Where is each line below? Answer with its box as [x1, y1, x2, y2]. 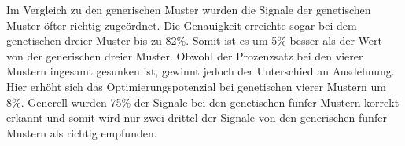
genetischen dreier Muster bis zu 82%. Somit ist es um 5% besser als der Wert [6, 32, 382, 49]
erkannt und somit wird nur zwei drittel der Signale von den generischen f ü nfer [6, 109, 387, 126]
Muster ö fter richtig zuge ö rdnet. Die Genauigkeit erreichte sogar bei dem [6, 16, 357, 33]
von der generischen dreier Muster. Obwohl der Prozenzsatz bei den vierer [6, 47, 363, 64]
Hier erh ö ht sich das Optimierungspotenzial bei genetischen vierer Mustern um [6, 78, 386, 94]
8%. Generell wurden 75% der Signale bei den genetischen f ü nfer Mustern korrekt [6, 93, 399, 110]
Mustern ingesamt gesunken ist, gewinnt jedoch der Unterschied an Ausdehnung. [6, 63, 395, 79]
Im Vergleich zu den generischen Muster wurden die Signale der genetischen [6, 2, 371, 17]
